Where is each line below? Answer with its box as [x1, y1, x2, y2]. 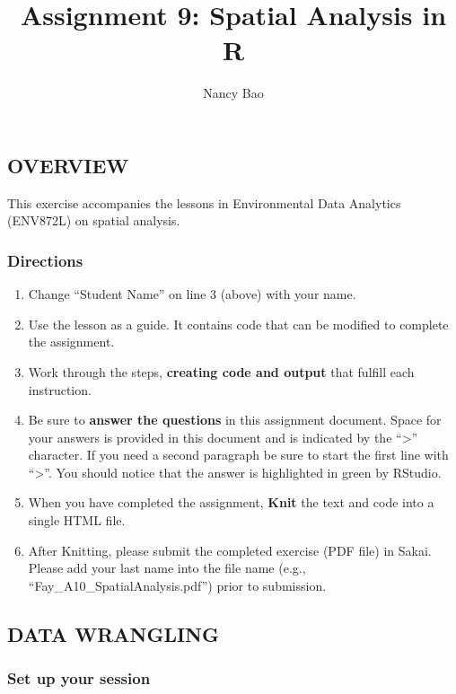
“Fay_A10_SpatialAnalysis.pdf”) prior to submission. [28, 575, 327, 594]
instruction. [28, 380, 92, 399]
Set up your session [7, 667, 151, 690]
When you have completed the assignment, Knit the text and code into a [28, 493, 434, 512]
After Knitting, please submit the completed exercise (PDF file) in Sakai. [28, 540, 432, 559]
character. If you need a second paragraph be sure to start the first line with [28, 445, 449, 464]
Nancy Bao [203, 83, 264, 102]
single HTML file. [28, 511, 126, 530]
